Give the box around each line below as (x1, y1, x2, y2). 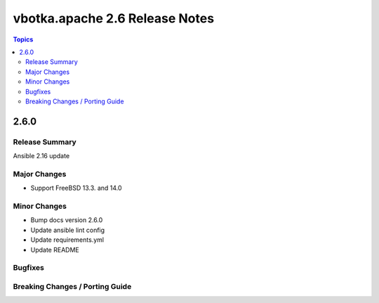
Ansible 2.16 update (13, 152, 70, 160)
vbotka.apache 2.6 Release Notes (13, 11, 214, 26)
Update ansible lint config (30, 226, 105, 234)
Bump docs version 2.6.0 (30, 216, 103, 224)
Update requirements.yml (30, 236, 105, 244)
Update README (30, 245, 80, 254)
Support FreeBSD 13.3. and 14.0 (30, 183, 122, 193)
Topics (13, 35, 34, 44)
